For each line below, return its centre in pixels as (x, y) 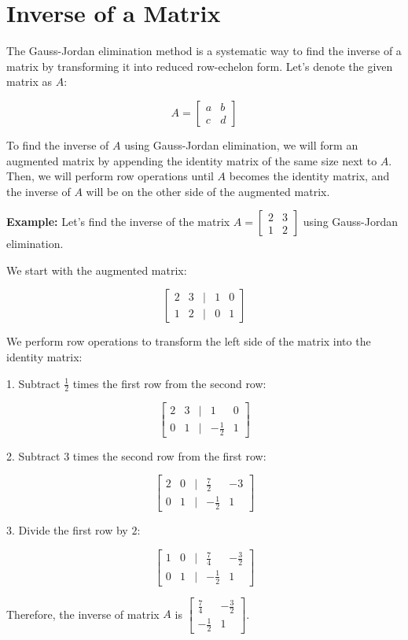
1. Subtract (33, 383)
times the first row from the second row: (169, 383)
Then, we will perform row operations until (110, 176)
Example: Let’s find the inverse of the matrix (118, 222)
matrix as (29, 81)
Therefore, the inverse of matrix (83, 614)
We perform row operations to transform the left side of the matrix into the (189, 341)
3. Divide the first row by (67, 530)
